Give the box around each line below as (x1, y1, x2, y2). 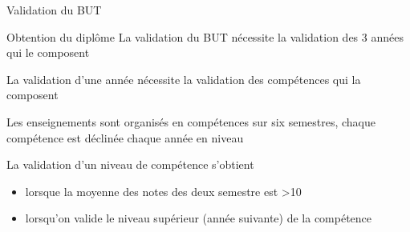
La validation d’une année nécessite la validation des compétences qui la (6, 70, 361, 87)
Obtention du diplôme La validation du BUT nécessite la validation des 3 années (6, 28, 404, 45)
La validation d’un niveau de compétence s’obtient (6, 156, 254, 173)
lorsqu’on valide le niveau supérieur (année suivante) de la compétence (25, 210, 372, 226)
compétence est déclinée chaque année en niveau (6, 129, 244, 146)
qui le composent (6, 44, 90, 61)
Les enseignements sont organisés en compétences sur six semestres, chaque (6, 113, 375, 130)
